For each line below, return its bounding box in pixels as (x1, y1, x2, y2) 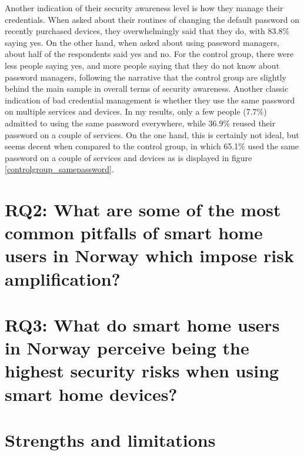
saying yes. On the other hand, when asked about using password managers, (5, 36, 279, 48)
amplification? (5, 266, 121, 290)
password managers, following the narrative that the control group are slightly (5, 71, 286, 83)
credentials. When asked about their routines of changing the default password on (5, 13, 300, 25)
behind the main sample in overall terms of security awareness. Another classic (5, 82, 289, 95)
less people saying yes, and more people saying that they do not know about (5, 59, 280, 71)
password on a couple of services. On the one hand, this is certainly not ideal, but (5, 128, 299, 140)
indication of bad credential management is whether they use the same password (5, 93, 295, 106)
